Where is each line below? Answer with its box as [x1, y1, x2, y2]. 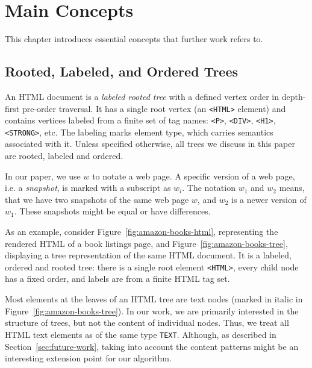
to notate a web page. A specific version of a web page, [92, 169, 295, 182]
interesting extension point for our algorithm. [5, 352, 172, 364]
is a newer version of [231, 193, 307, 205]
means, [279, 181, 305, 194]
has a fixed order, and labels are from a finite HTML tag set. [5, 272, 230, 285]
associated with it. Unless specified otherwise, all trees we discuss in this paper [5, 137, 295, 150]
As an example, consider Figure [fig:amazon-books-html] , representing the [5, 225, 278, 238]
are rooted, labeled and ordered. [5, 149, 123, 162]
